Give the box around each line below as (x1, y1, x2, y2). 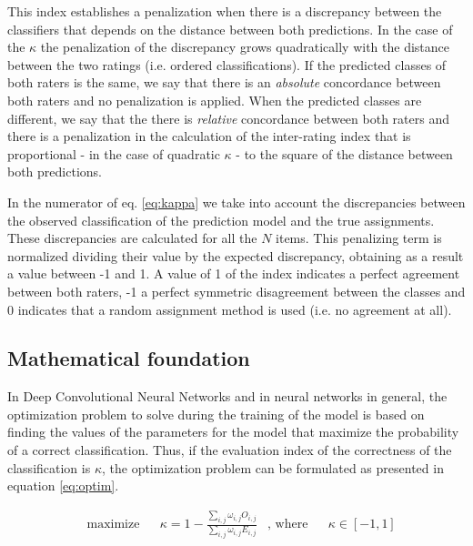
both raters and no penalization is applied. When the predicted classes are (7, 90, 422, 109)
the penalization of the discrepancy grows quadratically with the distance (40, 37, 449, 56)
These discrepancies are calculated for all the (7, 228, 257, 248)
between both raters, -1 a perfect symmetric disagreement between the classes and (7, 281, 466, 300)
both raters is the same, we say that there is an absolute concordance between (7, 73, 441, 92)
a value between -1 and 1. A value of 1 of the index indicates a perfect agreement (7, 264, 460, 283)
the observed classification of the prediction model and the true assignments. (7, 210, 435, 229)
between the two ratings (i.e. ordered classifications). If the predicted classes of (7, 55, 447, 74)
